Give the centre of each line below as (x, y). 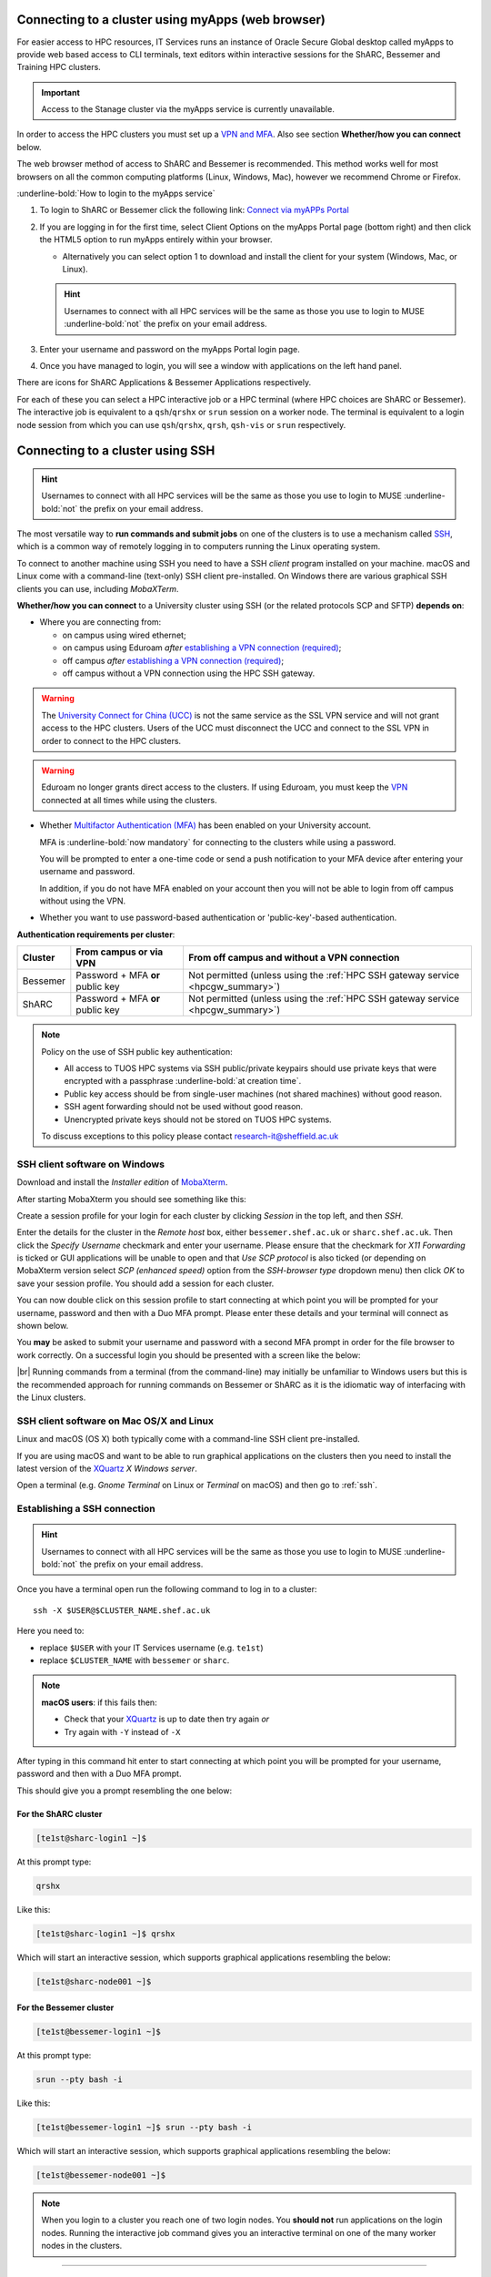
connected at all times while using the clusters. (129, 800)
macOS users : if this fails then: (100, 1702)
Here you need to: (50, 1631)
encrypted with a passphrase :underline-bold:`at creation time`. (183, 1081)
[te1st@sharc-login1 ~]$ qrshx (106, 1934)
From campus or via (120, 952)
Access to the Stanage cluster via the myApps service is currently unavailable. (188, 109)
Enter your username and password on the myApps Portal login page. (170, 349)
